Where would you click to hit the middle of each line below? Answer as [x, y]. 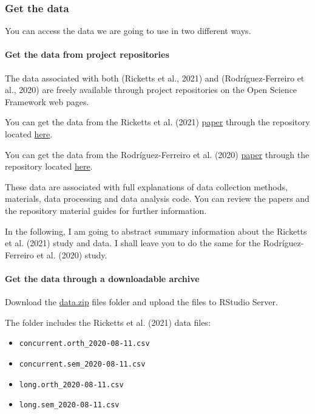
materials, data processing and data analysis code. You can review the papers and [157, 198]
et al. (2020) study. [72, 254]
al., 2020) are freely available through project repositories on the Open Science [151, 90]
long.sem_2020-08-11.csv [69, 405]
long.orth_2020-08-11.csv [71, 385]
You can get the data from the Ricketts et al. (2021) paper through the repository [157, 122]
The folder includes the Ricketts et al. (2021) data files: [108, 322]
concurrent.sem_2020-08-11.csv [82, 364]
